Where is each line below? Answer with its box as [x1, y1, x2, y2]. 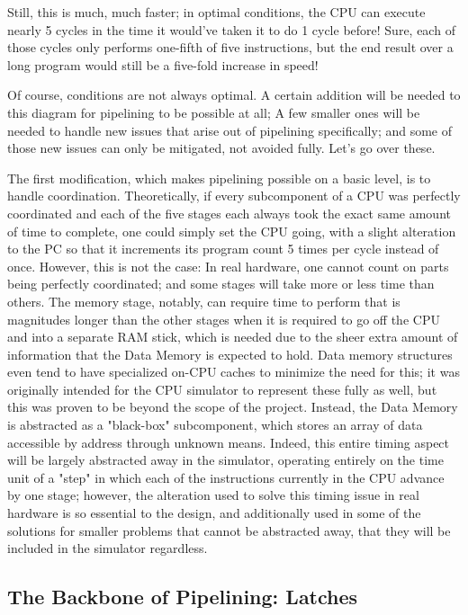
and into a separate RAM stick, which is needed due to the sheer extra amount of [7, 327, 458, 346]
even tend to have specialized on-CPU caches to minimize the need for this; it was [7, 362, 460, 381]
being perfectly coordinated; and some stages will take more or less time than [7, 274, 435, 293]
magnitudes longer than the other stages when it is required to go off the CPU [7, 309, 440, 328]
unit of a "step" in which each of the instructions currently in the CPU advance [7, 468, 445, 486]
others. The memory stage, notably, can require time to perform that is [7, 291, 400, 310]
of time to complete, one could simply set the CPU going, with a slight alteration [7, 221, 456, 240]
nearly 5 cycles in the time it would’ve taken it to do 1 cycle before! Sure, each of [7, 20, 455, 39]
